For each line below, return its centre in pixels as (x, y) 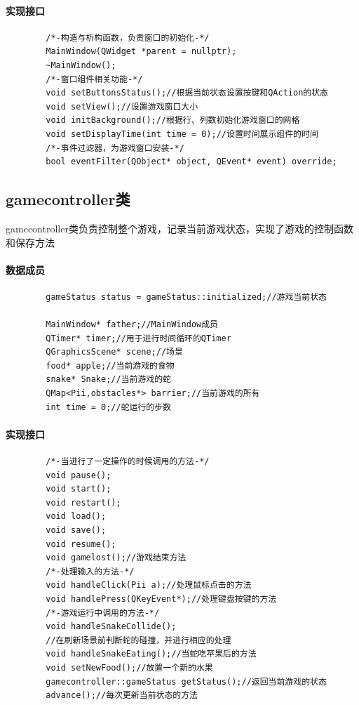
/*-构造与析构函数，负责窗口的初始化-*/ (128, 38)
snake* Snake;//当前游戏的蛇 (109, 380)
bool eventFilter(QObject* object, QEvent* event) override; (191, 162)
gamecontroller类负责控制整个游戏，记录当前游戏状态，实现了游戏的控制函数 (179, 228)
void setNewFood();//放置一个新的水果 (129, 667)
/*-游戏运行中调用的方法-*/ (103, 613)
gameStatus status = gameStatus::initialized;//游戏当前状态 (186, 297)
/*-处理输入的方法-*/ (90, 571)
